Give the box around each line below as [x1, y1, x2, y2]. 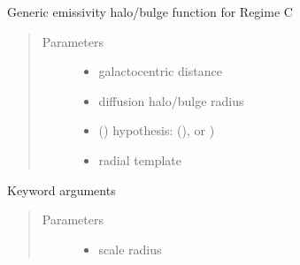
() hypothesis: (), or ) [98, 121, 215, 140]
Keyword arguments [7, 180, 116, 199]
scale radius [98, 239, 162, 258]
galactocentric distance [98, 62, 222, 80]
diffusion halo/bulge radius [98, 91, 244, 110]
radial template [98, 150, 181, 169]
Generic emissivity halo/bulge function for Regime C [7, 3, 293, 20]
